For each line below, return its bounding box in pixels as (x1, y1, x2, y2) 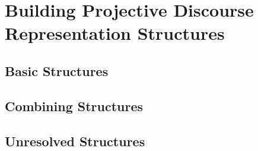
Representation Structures (5, 21, 225, 45)
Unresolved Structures (5, 131, 145, 150)
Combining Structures (5, 96, 144, 115)
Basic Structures (5, 61, 109, 80)
